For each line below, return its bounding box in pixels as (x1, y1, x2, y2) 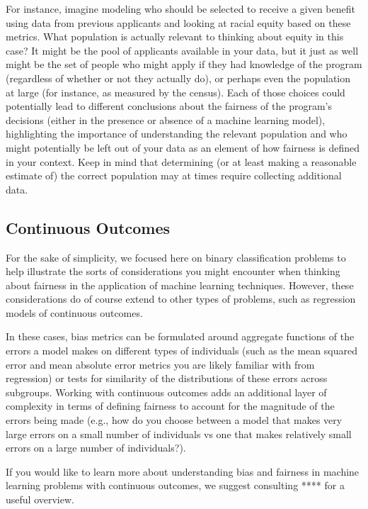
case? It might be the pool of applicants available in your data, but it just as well (6, 43, 359, 57)
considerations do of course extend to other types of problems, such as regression (6, 291, 356, 306)
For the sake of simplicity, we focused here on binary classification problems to (6, 250, 346, 264)
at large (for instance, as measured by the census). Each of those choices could (6, 84, 345, 99)
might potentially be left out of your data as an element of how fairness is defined (6, 140, 360, 155)
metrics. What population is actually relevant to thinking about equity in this (6, 29, 344, 44)
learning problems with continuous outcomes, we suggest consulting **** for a (6, 478, 345, 493)
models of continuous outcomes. (6, 305, 143, 320)
